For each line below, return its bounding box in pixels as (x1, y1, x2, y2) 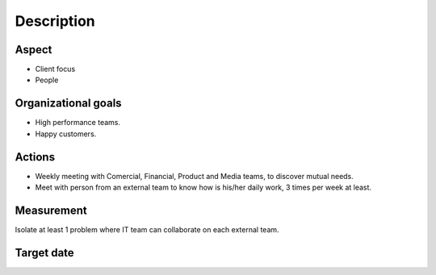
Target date (15, 246, 74, 260)
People (35, 75, 59, 85)
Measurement (15, 203, 88, 217)
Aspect (15, 43, 52, 56)
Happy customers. (35, 129, 97, 139)
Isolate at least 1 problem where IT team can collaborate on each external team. (15, 224, 279, 234)
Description (15, 12, 96, 30)
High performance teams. (35, 118, 121, 127)
